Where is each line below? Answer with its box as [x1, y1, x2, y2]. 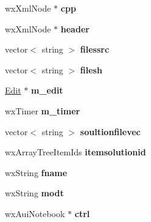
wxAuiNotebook [5, 207, 65, 220]
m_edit [31, 84, 63, 97]
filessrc [80, 43, 110, 56]
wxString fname [5, 166, 68, 179]
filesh [80, 63, 102, 76]
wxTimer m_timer [5, 104, 80, 117]
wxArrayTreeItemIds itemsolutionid [5, 146, 146, 158]
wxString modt [5, 187, 64, 199]
